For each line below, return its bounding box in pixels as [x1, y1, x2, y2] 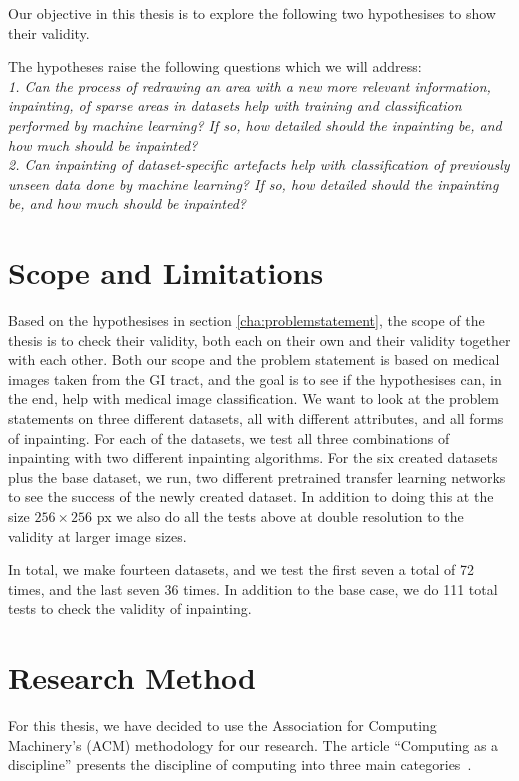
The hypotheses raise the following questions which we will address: [8, 56, 422, 77]
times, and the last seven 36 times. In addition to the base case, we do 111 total [8, 578, 498, 599]
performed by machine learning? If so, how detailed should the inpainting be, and [8, 114, 502, 135]
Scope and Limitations [8, 252, 324, 293]
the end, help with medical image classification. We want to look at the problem [8, 388, 499, 409]
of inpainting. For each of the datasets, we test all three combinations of [8, 427, 450, 448]
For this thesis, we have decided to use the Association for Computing [8, 715, 437, 736]
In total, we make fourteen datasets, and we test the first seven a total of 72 [8, 559, 474, 580]
